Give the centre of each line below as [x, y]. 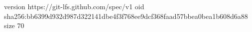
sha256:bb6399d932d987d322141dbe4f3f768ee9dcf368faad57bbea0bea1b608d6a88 [126, 16]
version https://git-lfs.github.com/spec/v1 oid [74, 6]
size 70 [14, 25]
